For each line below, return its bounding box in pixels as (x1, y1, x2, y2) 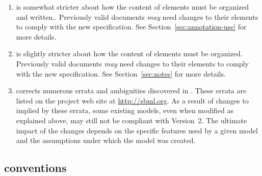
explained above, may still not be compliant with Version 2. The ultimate (16, 115, 247, 125)
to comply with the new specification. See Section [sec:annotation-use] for (16, 21, 247, 32)
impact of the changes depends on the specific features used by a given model (16, 125, 258, 135)
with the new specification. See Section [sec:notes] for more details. (16, 68, 226, 79)
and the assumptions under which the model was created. (16, 135, 196, 146)
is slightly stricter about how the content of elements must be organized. (16, 48, 243, 59)
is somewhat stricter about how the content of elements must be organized (16, 2, 249, 12)
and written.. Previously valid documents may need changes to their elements (16, 11, 258, 22)
